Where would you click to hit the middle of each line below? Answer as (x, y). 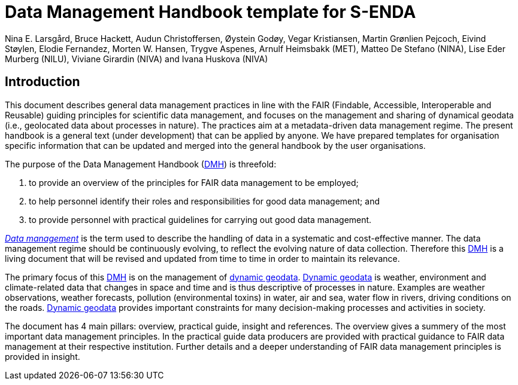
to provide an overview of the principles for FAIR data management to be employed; (194, 182)
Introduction (43, 82)
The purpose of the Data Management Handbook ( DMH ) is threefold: (141, 164)
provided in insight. (43, 356)
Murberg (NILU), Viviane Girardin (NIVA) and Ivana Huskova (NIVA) (137, 59)
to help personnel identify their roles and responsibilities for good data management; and (204, 201)
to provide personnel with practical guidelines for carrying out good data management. (200, 219)
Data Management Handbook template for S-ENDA (210, 12)
